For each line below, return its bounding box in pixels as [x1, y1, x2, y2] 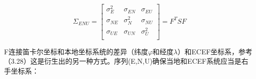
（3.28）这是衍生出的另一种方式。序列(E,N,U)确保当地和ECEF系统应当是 [4, 56, 242, 66]
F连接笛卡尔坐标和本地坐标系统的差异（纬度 [4, 46, 148, 56]
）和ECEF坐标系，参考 [177, 46, 253, 56]
